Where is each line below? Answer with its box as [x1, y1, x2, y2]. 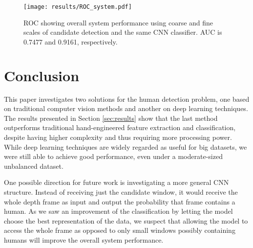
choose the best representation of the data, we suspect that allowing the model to [4, 215, 248, 225]
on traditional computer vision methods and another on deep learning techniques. [4, 103, 248, 113]
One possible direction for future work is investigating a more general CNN [4, 177, 229, 187]
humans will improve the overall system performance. [4, 234, 164, 245]
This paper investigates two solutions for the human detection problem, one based [4, 93, 250, 104]
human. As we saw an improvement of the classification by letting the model [4, 206, 233, 216]
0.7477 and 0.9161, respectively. [23, 36, 118, 46]
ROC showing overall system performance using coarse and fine [23, 17, 213, 27]
